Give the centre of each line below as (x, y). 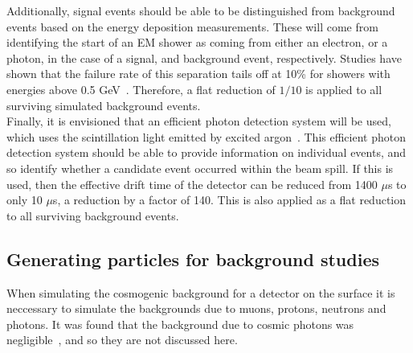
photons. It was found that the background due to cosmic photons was (180, 324)
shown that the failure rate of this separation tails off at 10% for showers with (198, 74)
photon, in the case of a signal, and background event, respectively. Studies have (204, 57)
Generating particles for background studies (193, 259)
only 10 (25, 200)
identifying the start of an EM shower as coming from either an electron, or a (197, 42)
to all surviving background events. (93, 215)
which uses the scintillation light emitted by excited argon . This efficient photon (206, 136)
